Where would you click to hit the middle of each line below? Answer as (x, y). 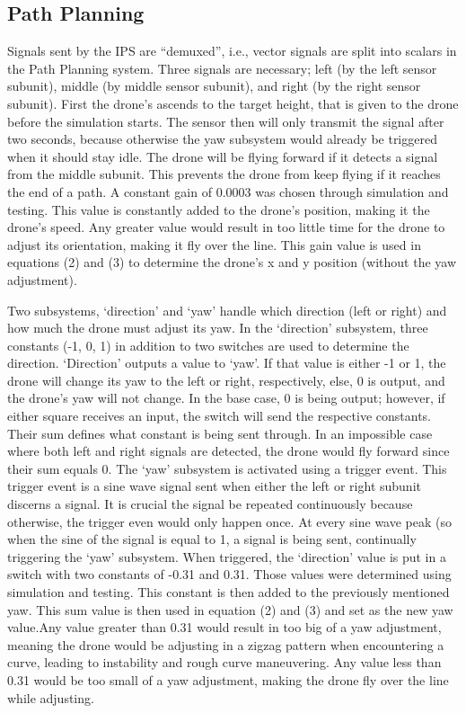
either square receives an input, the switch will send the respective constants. (219, 416)
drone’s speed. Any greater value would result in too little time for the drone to (226, 227)
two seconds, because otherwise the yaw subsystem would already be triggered (222, 139)
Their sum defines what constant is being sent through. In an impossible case (220, 433)
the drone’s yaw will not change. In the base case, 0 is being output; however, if (226, 398)
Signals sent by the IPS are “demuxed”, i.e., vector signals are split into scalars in (232, 51)
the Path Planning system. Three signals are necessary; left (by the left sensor (222, 68)
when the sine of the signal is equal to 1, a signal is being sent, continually (212, 539)
